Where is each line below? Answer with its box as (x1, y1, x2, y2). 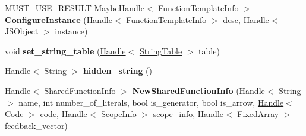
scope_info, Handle (153, 108, 224, 120)
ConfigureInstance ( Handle (5, 13, 112, 25)
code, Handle (40, 108, 87, 120)
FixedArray (237, 108, 279, 120)
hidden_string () (83, 64, 152, 77)
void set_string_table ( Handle (5, 44, 126, 57)
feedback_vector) (5, 119, 68, 131)
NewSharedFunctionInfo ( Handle (132, 84, 265, 96)
